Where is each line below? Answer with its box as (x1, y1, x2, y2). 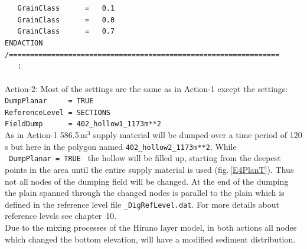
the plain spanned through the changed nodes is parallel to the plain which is (5, 186, 285, 199)
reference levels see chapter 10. (5, 209, 117, 222)
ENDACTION (5, 38, 43, 47)
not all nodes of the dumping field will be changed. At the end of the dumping (5, 175, 289, 187)
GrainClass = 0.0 (17, 15, 115, 24)
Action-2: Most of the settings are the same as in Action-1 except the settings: (5, 82, 288, 94)
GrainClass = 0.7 (17, 27, 115, 36)
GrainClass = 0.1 (17, 4, 115, 12)
